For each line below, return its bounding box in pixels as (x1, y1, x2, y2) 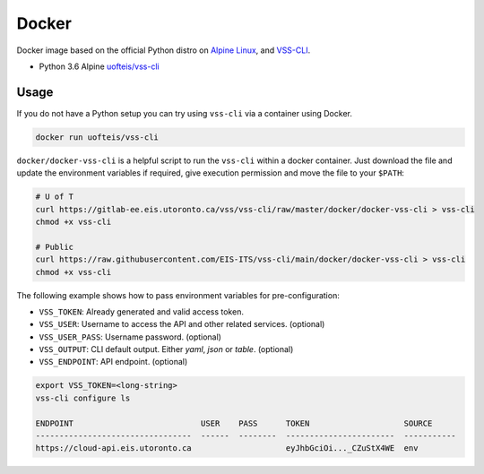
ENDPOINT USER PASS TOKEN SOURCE (35, 418, 433, 428)
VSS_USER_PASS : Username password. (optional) (39, 332, 221, 342)
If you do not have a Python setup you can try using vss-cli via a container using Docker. (16, 108, 353, 118)
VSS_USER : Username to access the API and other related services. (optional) (39, 319, 325, 330)
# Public (35, 242, 74, 252)
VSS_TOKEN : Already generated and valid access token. (39, 306, 244, 317)
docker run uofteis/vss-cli (35, 132, 159, 142)
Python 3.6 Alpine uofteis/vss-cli (39, 61, 160, 72)
